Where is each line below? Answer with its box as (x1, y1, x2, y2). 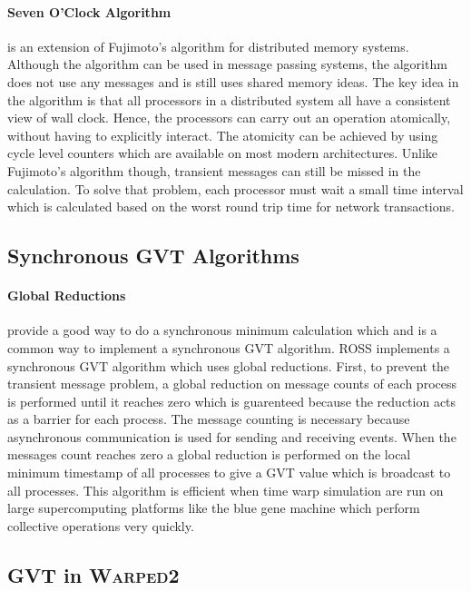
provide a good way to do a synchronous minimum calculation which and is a (7, 320, 437, 340)
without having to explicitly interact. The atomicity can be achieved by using (7, 125, 438, 144)
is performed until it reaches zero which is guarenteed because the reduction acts (7, 391, 456, 410)
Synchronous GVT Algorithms (7, 241, 299, 270)
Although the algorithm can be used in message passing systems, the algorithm (7, 54, 447, 74)
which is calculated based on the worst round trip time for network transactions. (7, 197, 455, 216)
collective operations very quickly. (7, 516, 194, 535)
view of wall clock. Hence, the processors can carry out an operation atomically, (7, 108, 451, 127)
